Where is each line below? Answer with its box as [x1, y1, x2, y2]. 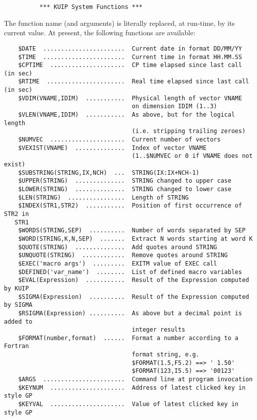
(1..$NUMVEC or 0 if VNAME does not [131, 152, 253, 160]
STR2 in [4, 210, 29, 217]
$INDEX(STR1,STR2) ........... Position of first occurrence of [18, 202, 242, 210]
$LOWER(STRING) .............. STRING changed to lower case [18, 186, 232, 193]
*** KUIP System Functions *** [39, 3, 143, 10]
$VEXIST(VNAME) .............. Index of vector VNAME [18, 144, 207, 151]
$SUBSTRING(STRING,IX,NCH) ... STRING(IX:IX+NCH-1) [18, 169, 199, 176]
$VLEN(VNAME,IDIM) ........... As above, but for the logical [18, 111, 235, 119]
